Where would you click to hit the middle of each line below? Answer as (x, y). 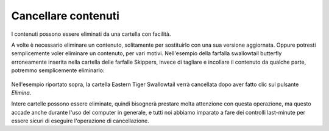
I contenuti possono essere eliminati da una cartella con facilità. (91, 34)
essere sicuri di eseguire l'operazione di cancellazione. (80, 121)
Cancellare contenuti (65, 16)
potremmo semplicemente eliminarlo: (58, 70)
